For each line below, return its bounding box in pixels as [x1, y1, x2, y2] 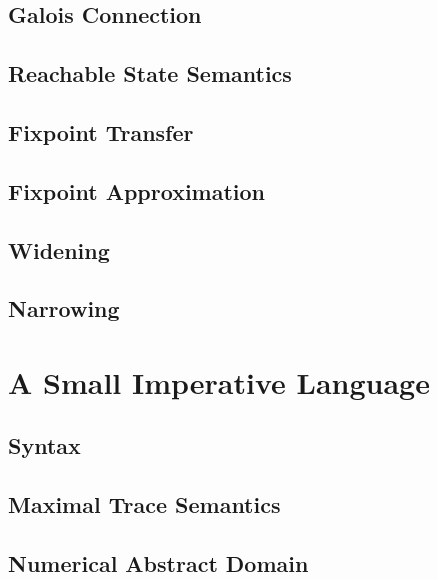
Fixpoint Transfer [8, 116, 194, 147]
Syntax [8, 430, 81, 461]
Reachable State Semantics [8, 58, 292, 89]
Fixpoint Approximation [8, 175, 266, 206]
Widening [8, 234, 110, 265]
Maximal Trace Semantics [8, 489, 281, 520]
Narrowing [8, 293, 120, 324]
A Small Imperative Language [8, 361, 430, 402]
